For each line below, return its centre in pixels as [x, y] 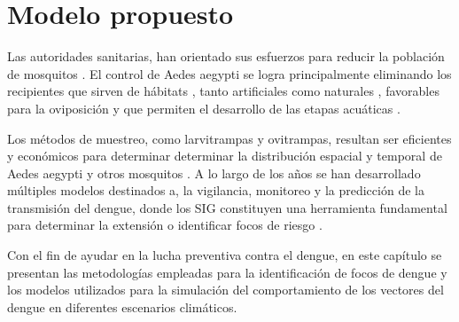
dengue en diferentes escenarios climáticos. [122, 306]
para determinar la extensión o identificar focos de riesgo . [165, 225]
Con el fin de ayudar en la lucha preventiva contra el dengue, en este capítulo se [225, 255]
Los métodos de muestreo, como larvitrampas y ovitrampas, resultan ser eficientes [229, 138]
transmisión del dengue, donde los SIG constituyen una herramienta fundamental [227, 207]
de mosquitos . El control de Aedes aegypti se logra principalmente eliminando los [229, 73]
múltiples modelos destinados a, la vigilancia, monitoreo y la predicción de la [216, 190]
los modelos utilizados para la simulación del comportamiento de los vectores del [226, 290]
